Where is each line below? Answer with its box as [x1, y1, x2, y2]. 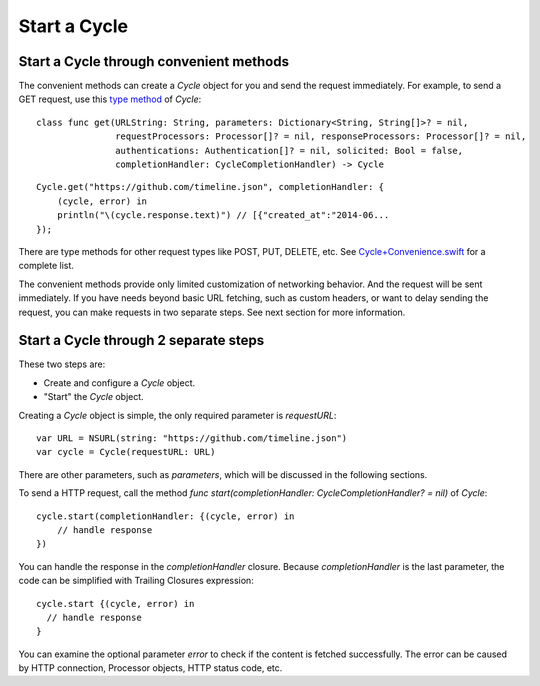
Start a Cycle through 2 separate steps [18, 332, 265, 349]
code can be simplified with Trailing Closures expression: [18, 575, 254, 587]
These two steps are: [18, 358, 106, 370]
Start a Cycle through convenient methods [18, 53, 290, 70]
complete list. [18, 260, 75, 272]
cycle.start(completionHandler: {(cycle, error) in [36, 510, 295, 522]
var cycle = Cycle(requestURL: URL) [36, 446, 216, 458]
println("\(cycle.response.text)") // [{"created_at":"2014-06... [56, 210, 390, 221]
